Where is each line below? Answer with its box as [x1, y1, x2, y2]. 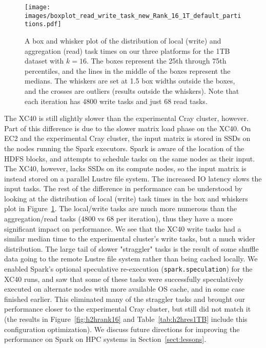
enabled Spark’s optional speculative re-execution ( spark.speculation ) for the [4, 263, 253, 274]
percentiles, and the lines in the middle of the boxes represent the [25, 65, 231, 76]
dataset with [25, 55, 64, 66]
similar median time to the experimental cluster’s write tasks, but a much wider [4, 233, 255, 244]
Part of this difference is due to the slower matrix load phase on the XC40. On [4, 122, 251, 133]
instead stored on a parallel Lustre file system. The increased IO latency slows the [4, 173, 262, 183]
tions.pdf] [25, 21, 62, 28]
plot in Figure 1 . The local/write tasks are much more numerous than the [4, 203, 237, 214]
